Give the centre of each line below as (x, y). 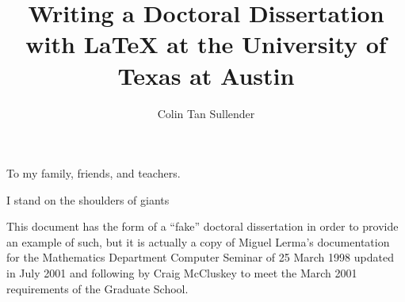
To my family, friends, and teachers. (94, 173)
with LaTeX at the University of (206, 44)
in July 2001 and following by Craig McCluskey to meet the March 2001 (182, 273)
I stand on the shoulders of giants (88, 199)
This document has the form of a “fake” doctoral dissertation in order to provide (202, 226)
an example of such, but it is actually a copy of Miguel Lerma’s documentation (198, 241)
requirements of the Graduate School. (97, 288)
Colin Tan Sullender (206, 113)
